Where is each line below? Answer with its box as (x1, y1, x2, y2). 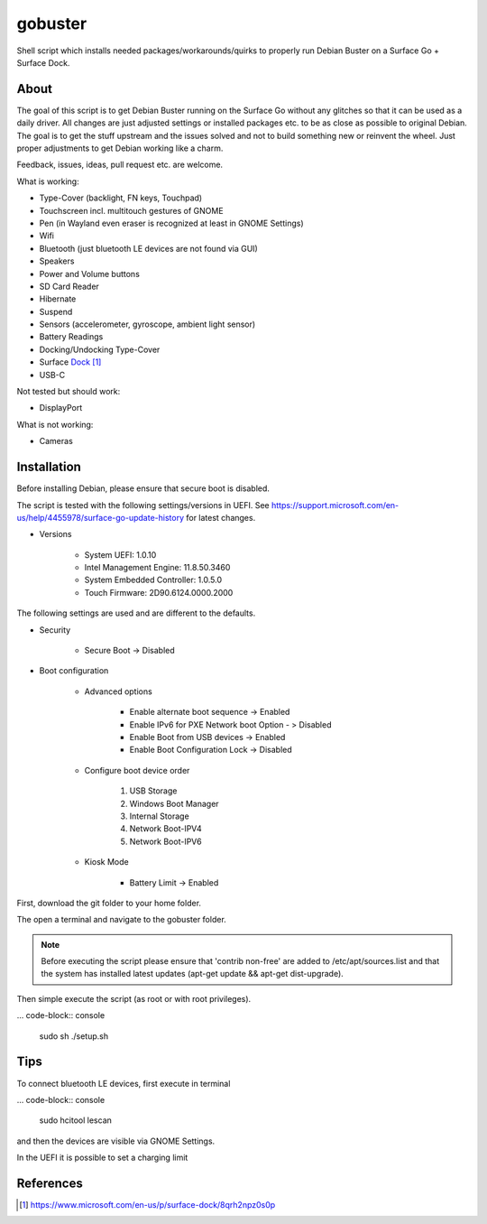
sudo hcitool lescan (39, 1115, 113, 1126)
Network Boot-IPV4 (129, 823, 202, 834)
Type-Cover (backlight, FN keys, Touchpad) (39, 192, 203, 203)
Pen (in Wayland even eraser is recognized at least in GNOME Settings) (39, 218, 304, 228)
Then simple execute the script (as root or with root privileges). (16, 993, 252, 1004)
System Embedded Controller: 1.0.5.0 (84, 574, 223, 586)
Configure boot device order (84, 765, 190, 775)
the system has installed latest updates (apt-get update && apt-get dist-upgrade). (41, 969, 345, 979)
